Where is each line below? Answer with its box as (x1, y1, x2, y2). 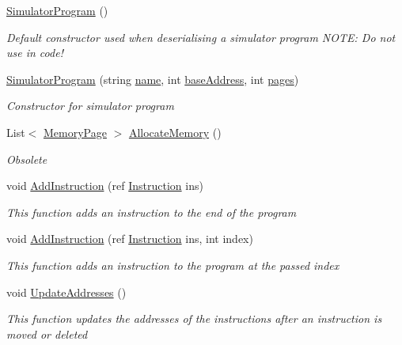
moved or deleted (6, 325, 88, 342)
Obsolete (6, 150, 47, 167)
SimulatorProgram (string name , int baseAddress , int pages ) (6, 70, 299, 87)
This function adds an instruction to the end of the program (6, 203, 297, 220)
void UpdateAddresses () (6, 283, 127, 300)
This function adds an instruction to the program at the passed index (6, 256, 339, 273)
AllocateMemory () (128, 123, 222, 140)
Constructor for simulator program (6, 97, 174, 114)
